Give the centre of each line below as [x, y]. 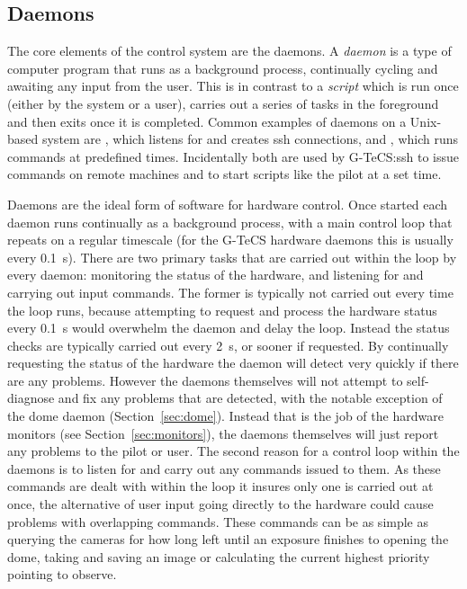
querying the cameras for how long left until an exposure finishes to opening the [228, 539]
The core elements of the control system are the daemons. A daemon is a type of [229, 51]
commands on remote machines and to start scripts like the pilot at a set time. [225, 174]
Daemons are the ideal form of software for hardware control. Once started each [228, 204]
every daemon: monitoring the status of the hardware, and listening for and [216, 275]
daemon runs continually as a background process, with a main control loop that [230, 222]
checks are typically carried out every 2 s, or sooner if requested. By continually [228, 345]
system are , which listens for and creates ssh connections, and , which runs [250, 139]
